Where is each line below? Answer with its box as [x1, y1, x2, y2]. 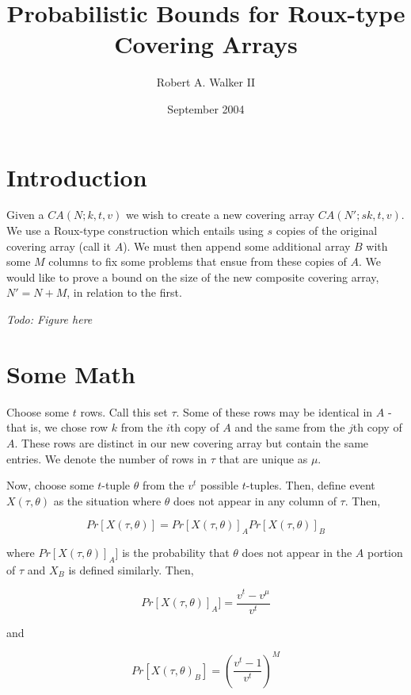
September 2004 [167, 100, 245, 117]
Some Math [6, 357, 135, 390]
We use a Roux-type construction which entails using [6, 222, 264, 239]
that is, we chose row [6, 419, 108, 436]
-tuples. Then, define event [245, 477, 375, 493]
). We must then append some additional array [123, 237, 351, 254]
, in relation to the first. [67, 284, 182, 301]
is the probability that [122, 544, 230, 561]
